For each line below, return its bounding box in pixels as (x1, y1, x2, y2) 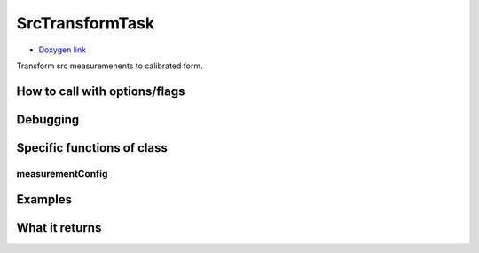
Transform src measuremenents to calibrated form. (16, 60, 203, 71)
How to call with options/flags (16, 83, 185, 99)
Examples (16, 192, 73, 208)
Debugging (16, 112, 80, 127)
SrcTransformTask (16, 13, 155, 33)
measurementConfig (16, 167, 108, 179)
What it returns (16, 220, 102, 235)
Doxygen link (38, 44, 87, 55)
